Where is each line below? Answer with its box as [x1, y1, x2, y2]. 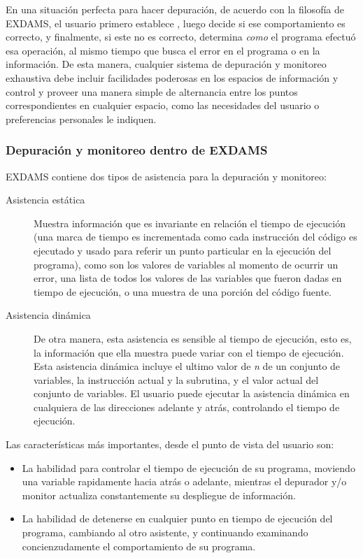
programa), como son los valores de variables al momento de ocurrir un [34, 257, 339, 271]
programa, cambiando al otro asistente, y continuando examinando [22, 525, 308, 540]
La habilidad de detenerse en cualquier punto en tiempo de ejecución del [22, 511, 333, 526]
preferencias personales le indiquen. [6, 111, 157, 126]
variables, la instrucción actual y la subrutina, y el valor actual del [34, 372, 319, 387]
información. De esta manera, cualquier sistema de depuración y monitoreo [6, 57, 327, 71]
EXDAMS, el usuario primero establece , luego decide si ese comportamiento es [6, 15, 346, 30]
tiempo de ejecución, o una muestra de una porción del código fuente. [34, 284, 332, 299]
